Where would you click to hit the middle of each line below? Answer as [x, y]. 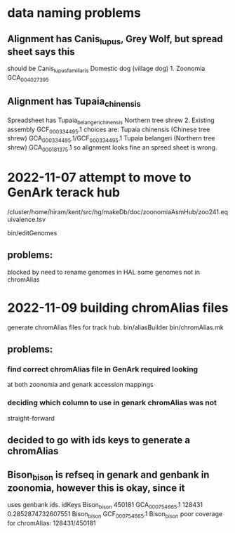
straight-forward [31, 418]
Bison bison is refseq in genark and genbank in [108, 476]
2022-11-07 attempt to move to [99, 178]
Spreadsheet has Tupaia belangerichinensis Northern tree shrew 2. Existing [111, 121]
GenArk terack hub [64, 193]
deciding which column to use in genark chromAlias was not [112, 403]
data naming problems [74, 13]
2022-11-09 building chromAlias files [118, 308]
